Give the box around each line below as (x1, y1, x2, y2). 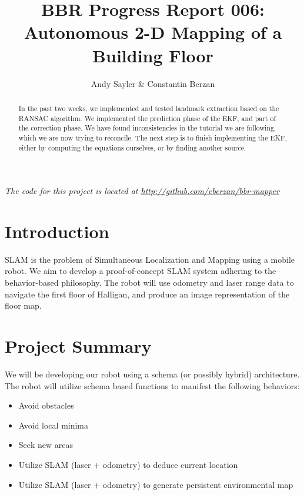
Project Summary (5, 334, 152, 358)
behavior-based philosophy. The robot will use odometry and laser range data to (5, 276, 294, 289)
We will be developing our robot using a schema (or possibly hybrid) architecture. (5, 367, 300, 380)
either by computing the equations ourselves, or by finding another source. (18, 142, 246, 152)
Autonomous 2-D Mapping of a (24, 20, 282, 44)
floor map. (5, 299, 42, 312)
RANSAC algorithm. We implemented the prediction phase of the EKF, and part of (18, 113, 276, 123)
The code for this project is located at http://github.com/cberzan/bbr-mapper (5, 185, 279, 197)
